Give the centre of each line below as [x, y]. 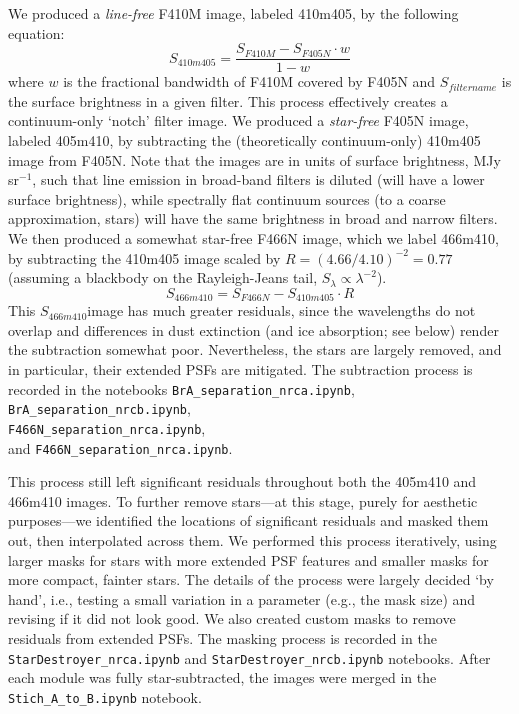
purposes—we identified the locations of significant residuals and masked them [248, 520]
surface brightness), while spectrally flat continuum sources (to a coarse [227, 198]
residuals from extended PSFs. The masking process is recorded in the [222, 637]
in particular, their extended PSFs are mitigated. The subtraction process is [240, 369]
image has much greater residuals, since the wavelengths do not [281, 310]
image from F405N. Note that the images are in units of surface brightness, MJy [254, 159]
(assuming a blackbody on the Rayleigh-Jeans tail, [163, 277]
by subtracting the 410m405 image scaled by [144, 257]
